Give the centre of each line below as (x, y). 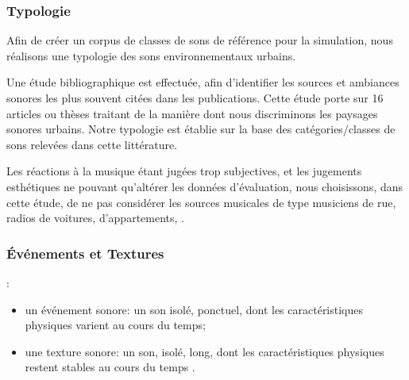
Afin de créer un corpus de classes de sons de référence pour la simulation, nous (200, 40)
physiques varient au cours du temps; (115, 325)
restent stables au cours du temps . (110, 367)
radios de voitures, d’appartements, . (95, 218)
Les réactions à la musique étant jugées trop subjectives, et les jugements (184, 171)
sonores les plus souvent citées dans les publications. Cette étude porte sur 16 (195, 98)
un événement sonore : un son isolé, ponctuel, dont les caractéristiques (194, 309)
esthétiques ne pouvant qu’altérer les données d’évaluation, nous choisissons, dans (205, 186)
